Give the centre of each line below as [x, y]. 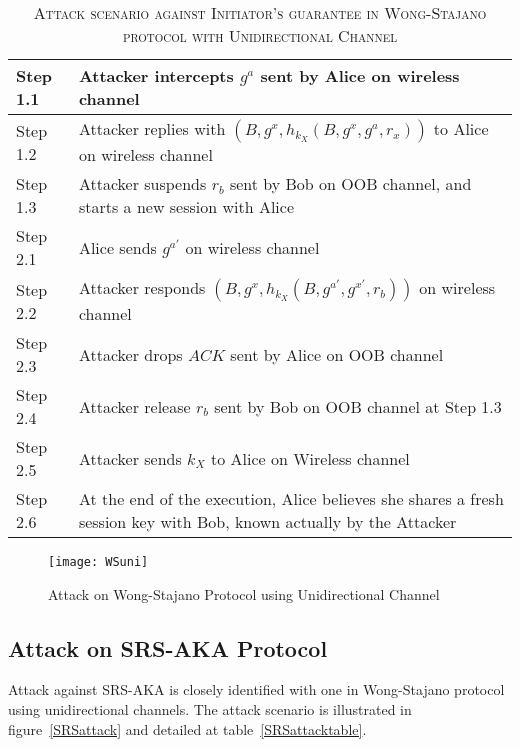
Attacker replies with [152, 128]
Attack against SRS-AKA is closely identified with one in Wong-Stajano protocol [256, 689]
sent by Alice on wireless [360, 75]
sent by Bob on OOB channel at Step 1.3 [358, 406]
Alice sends [117, 247]
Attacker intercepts [156, 75]
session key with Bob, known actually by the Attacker [267, 521]
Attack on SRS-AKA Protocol [168, 647]
